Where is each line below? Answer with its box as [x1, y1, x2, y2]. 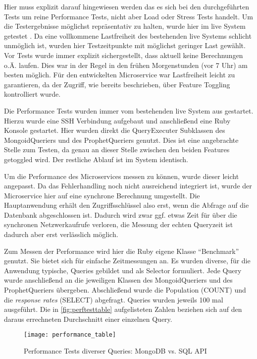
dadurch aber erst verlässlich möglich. [4, 229, 118, 239]
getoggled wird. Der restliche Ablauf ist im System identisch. [4, 154, 188, 164]
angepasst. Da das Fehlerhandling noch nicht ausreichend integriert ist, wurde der [4, 180, 252, 191]
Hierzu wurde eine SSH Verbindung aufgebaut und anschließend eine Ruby [4, 115, 231, 125]
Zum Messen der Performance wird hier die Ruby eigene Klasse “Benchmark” [4, 245, 239, 256]
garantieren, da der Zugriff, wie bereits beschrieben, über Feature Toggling [4, 79, 230, 89]
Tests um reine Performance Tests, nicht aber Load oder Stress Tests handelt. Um [4, 11, 253, 21]
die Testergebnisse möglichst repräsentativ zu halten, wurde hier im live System [4, 21, 246, 31]
